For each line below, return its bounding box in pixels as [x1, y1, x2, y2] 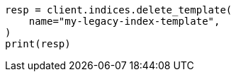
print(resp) [5, 38, 71, 49]
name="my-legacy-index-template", [28, 16, 220, 27]
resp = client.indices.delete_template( [5, 4, 232, 16]
